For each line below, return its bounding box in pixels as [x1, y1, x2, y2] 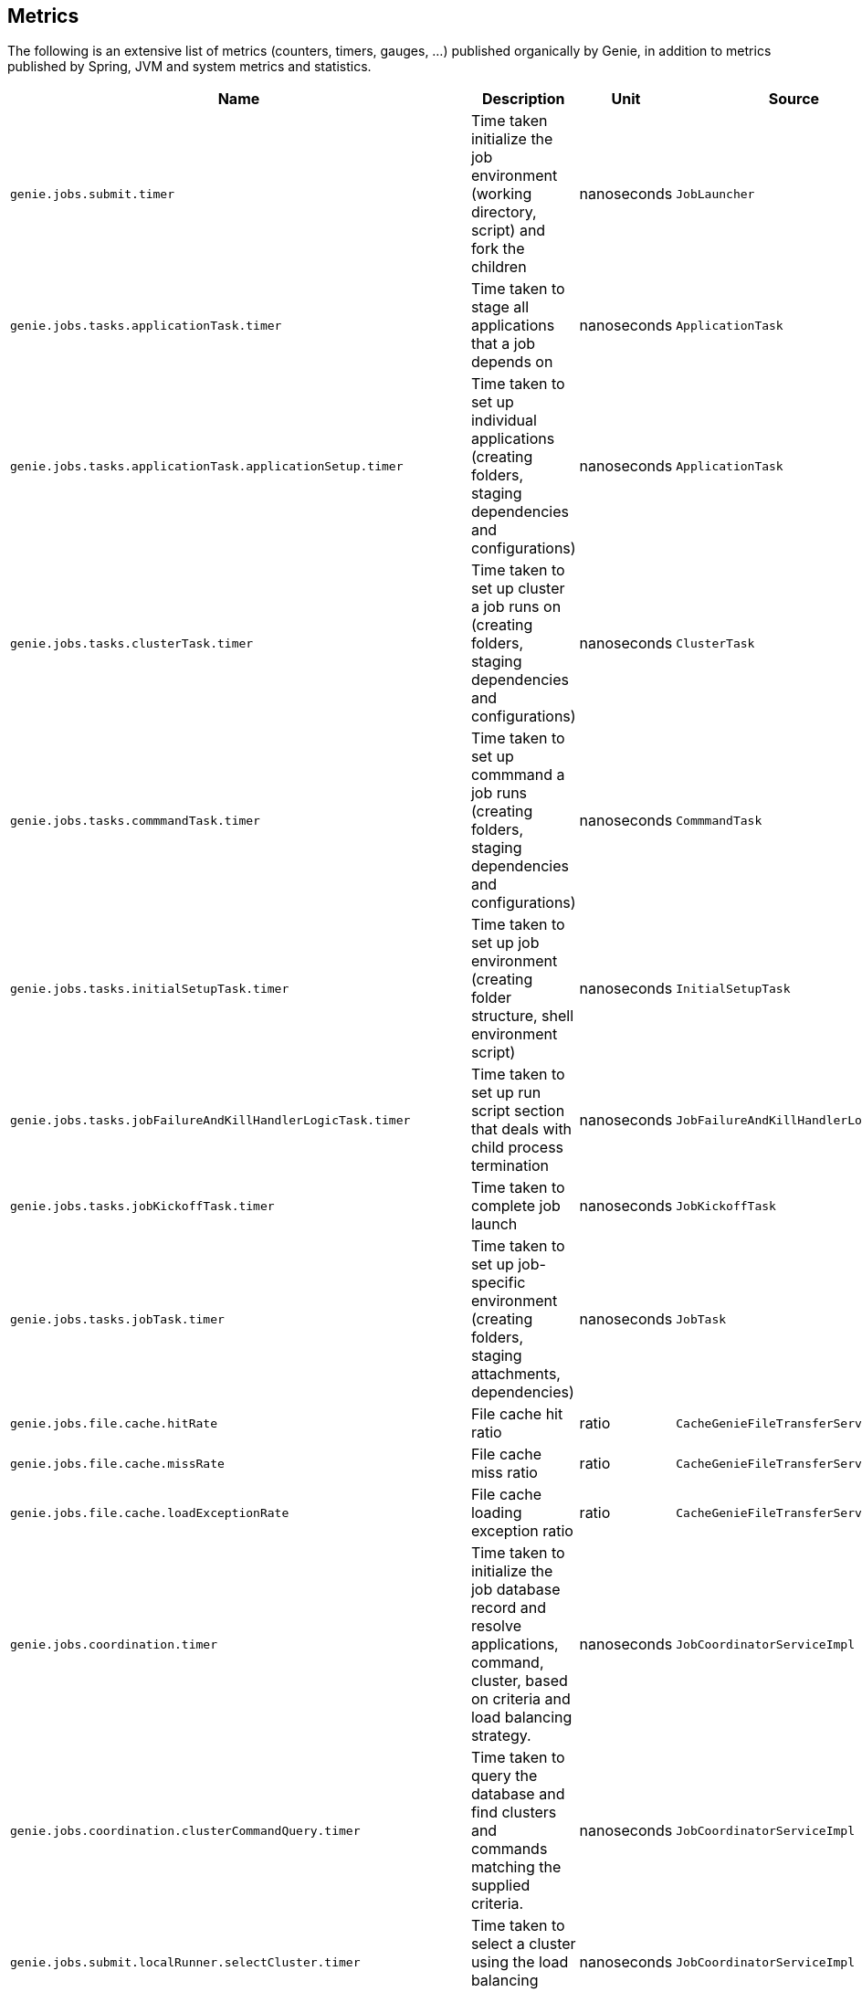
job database [470, 1580, 561, 1599]
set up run [470, 1083, 541, 1102]
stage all [470, 298, 530, 317]
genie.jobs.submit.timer [10, 186, 175, 201]
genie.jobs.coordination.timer [10, 1637, 217, 1651]
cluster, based [470, 1671, 568, 1691]
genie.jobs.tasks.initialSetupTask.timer [10, 981, 289, 996]
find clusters [470, 1803, 557, 1822]
